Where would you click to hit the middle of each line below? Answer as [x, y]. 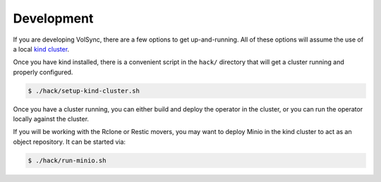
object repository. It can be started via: [69, 142]
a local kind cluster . [41, 49]
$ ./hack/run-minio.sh [67, 160]
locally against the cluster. [51, 119]
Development [53, 18]
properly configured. [43, 72]
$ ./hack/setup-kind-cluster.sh [84, 91]
